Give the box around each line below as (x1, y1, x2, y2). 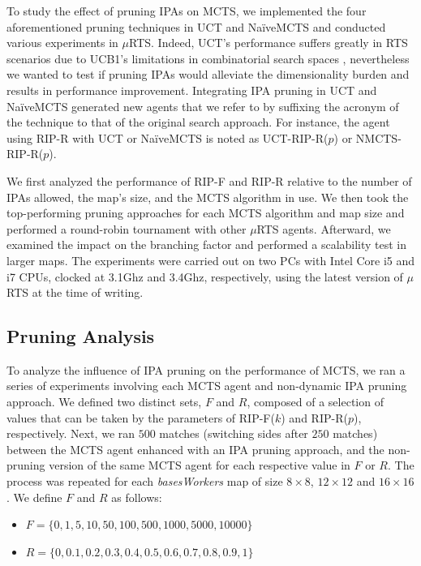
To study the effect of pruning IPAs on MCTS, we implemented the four (6, 2, 367, 19)
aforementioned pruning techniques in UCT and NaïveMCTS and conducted (6, 18, 386, 35)
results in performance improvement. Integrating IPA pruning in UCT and (6, 81, 377, 98)
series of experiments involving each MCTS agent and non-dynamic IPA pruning (6, 377, 407, 394)
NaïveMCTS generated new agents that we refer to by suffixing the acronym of (6, 97, 399, 114)
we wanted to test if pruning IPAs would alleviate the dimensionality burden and (6, 66, 410, 83)
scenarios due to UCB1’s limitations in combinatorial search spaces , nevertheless (6, 49, 410, 66)
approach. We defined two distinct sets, (6, 393, 202, 410)
